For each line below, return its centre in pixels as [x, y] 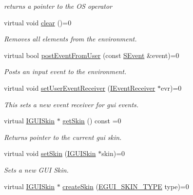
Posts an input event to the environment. [65, 71]
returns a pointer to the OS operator [58, 6]
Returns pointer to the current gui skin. [63, 137]
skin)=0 [113, 153]
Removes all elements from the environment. [70, 39]
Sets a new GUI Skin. [36, 169]
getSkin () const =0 [92, 121]
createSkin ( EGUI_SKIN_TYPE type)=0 [126, 186]
